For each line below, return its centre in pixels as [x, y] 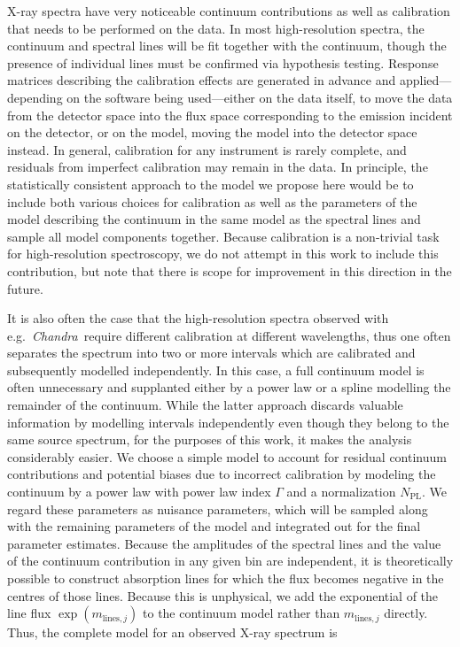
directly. [406, 613]
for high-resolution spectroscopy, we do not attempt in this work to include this [223, 254]
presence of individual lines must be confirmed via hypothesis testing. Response [223, 62]
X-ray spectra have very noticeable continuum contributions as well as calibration [229, 11]
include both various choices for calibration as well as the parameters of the [212, 201]
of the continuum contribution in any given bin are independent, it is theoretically [230, 561]
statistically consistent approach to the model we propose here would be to [211, 184]
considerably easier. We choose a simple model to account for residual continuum [227, 456]
